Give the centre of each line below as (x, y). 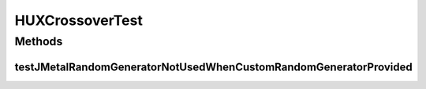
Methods (39, 41)
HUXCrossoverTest (79, 20)
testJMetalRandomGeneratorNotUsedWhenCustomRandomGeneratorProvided (214, 67)
